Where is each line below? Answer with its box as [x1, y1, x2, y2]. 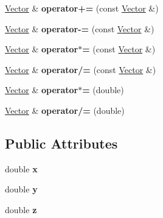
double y [5, 183, 38, 195]
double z [5, 203, 37, 216]
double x [5, 162, 38, 175]
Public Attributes [5, 133, 118, 152]
